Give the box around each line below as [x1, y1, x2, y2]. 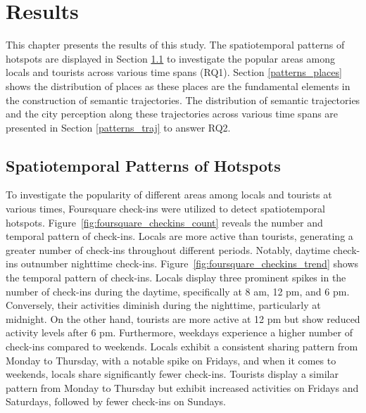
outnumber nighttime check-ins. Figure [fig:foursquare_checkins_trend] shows [20, 256, 359, 271]
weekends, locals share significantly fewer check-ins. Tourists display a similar [6, 367, 339, 381]
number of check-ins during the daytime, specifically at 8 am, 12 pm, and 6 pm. [6, 284, 350, 298]
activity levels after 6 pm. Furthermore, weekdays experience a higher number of [6, 325, 353, 340]
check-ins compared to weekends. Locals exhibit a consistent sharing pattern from [6, 339, 358, 354]
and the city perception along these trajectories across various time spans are [6, 106, 339, 121]
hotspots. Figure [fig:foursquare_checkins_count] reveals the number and [6, 215, 323, 229]
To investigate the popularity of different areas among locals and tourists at [6, 187, 332, 202]
